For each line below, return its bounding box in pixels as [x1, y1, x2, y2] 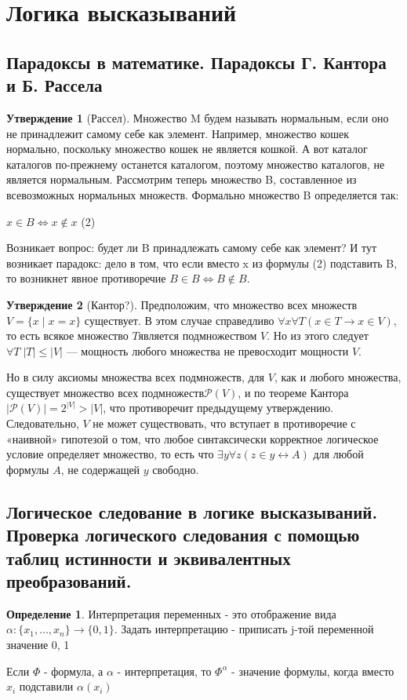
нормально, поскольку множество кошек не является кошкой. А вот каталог [6, 140, 368, 157]
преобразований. [6, 569, 132, 592]
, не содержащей [60, 461, 140, 477]
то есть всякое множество [6, 327, 129, 344]
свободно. [152, 461, 199, 477]
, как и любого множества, [274, 369, 402, 385]
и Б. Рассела [6, 73, 103, 97]
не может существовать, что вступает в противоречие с [93, 415, 356, 432]
